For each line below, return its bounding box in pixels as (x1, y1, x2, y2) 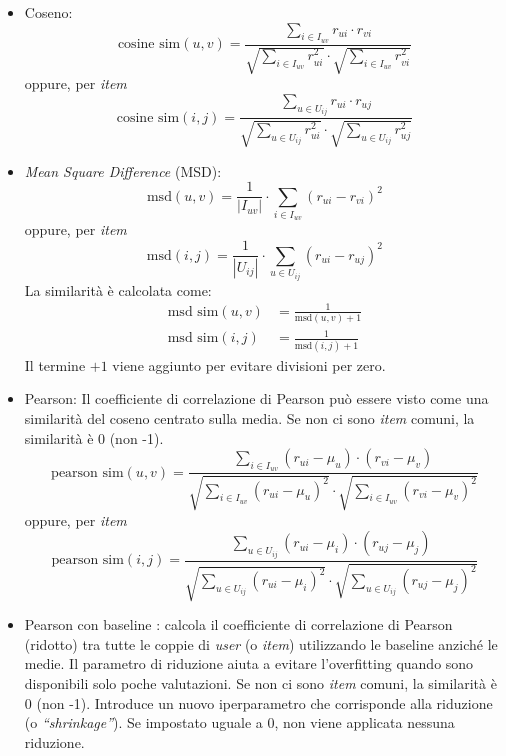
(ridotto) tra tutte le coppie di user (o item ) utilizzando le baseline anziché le (24, 633, 498, 654)
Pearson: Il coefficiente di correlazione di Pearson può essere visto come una (24, 388, 489, 409)
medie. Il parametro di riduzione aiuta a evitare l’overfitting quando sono (24, 653, 474, 674)
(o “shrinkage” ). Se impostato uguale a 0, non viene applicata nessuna (24, 712, 455, 733)
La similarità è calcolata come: (24, 279, 212, 300)
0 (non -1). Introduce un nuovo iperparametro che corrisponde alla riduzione (24, 692, 493, 713)
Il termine (24, 354, 86, 375)
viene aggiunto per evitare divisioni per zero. (112, 354, 386, 375)
